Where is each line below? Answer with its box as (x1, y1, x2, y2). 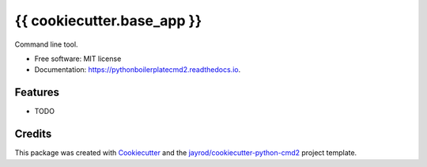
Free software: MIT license (34, 54, 122, 63)
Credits (14, 127, 52, 141)
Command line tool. (14, 40, 78, 49)
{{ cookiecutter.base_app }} (14, 12, 202, 29)
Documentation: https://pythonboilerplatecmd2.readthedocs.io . (34, 65, 241, 74)
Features (14, 85, 59, 99)
